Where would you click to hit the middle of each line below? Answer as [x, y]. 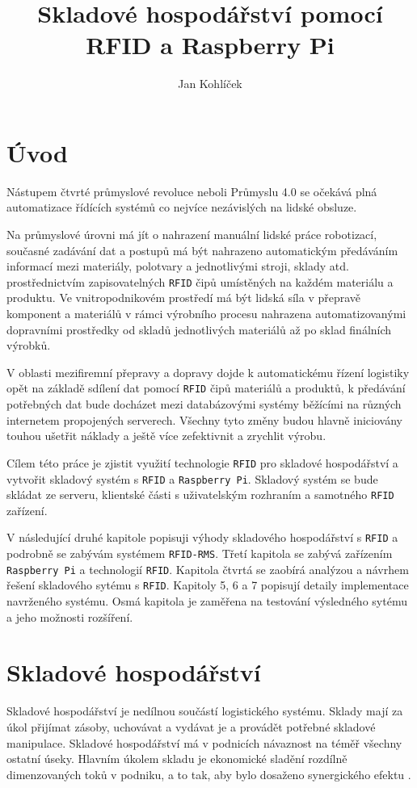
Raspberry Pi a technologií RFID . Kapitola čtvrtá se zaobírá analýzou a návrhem [208, 569]
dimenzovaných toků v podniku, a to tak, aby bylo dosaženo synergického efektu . [209, 774]
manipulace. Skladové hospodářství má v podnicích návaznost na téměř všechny [204, 742]
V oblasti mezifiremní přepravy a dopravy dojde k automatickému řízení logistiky [208, 372]
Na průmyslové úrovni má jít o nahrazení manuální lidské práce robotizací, [192, 235]
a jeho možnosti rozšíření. [70, 616]
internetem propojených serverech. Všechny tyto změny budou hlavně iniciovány [204, 419]
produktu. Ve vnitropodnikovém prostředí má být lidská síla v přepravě [184, 298]
